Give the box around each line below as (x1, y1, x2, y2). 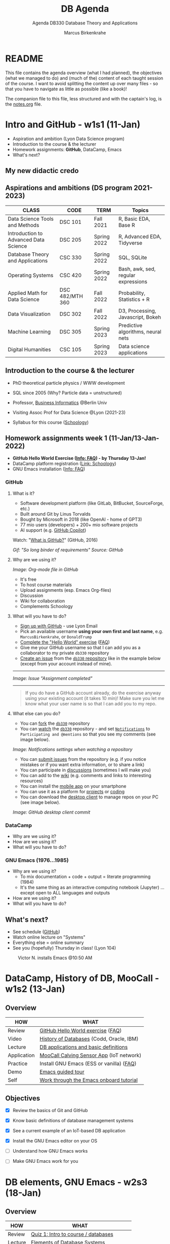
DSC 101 (59, 218, 82, 225)
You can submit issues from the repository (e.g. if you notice (20, 756, 147, 762)
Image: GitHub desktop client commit (12, 809, 91, 815)
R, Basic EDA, (118, 215, 150, 222)
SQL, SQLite (118, 254, 147, 261)
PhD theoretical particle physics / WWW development (12, 380, 125, 386)
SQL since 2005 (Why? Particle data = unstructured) (12, 389, 122, 396)
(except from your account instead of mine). (20, 660, 112, 666)
